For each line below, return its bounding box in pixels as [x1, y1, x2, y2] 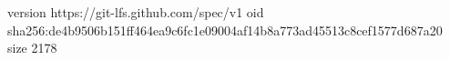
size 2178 [7, 38, 57, 57]
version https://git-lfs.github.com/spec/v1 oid [7, 3, 264, 21]
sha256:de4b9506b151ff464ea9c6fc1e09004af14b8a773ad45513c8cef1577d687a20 [7, 20, 443, 39]
